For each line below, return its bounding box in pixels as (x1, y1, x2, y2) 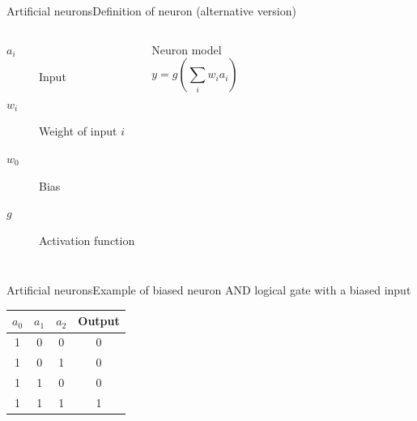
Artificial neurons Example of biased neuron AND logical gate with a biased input (6, 281, 411, 299)
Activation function (39, 231, 135, 248)
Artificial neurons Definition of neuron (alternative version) (6, 2, 296, 19)
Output (78, 312, 120, 329)
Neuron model (151, 41, 222, 58)
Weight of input (39, 122, 117, 140)
